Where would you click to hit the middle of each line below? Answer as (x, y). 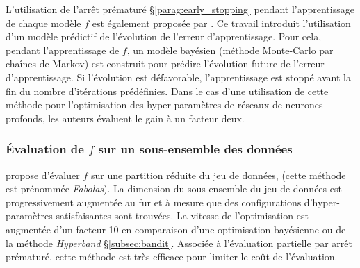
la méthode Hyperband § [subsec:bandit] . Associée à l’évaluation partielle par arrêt (179, 243)
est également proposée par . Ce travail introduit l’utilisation (221, 23)
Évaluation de (45, 149)
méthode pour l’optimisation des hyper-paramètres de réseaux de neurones (164, 104)
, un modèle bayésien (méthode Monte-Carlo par (230, 50)
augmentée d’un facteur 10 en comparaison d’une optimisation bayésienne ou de (176, 229)
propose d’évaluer (43, 175)
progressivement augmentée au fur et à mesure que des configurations (154, 202)
